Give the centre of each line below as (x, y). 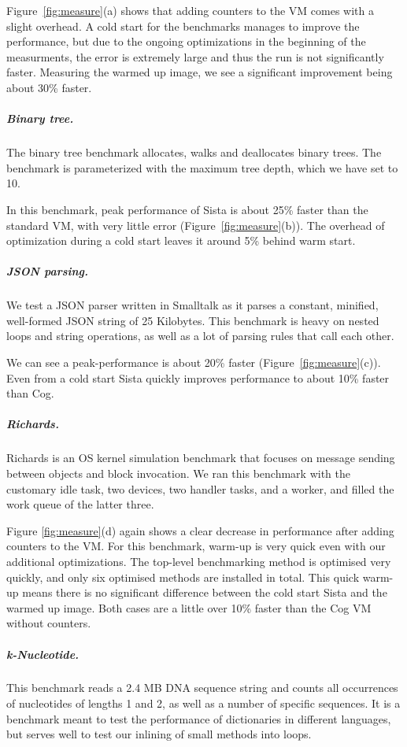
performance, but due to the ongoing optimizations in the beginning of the (186, 41)
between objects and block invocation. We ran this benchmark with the (178, 473)
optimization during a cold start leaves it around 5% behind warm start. (181, 240)
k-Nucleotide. (43, 654)
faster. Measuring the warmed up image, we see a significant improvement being (200, 72)
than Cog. (30, 393)
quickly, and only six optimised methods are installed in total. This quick (183, 577)
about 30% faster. (49, 87)
